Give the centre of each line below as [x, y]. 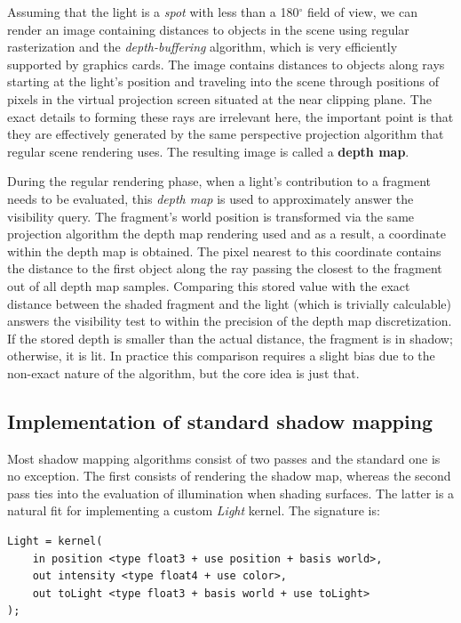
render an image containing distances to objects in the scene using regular [208, 29]
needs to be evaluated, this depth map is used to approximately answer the [211, 198]
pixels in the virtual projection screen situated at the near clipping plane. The [219, 98]
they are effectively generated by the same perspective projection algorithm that [226, 134]
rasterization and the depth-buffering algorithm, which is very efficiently [203, 47]
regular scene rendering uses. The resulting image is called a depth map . [208, 151]
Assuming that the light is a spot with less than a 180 [153, 12]
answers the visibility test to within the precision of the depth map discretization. [230, 321]
